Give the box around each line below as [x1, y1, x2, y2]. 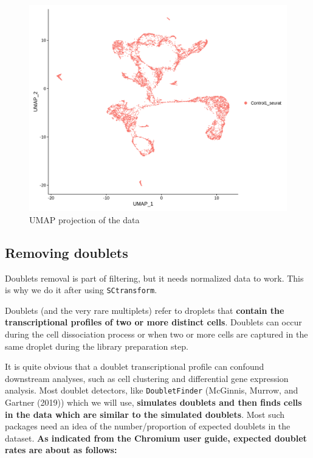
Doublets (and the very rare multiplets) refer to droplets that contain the [5, 304, 284, 316]
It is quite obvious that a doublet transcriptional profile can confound [5, 360, 264, 373]
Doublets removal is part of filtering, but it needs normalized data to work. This [5, 271, 304, 284]
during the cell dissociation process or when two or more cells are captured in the [5, 327, 308, 340]
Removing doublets [5, 243, 128, 262]
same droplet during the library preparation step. [5, 339, 188, 352]
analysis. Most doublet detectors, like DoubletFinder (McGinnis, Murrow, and [5, 384, 298, 397]
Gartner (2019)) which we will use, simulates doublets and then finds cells [5, 395, 302, 408]
